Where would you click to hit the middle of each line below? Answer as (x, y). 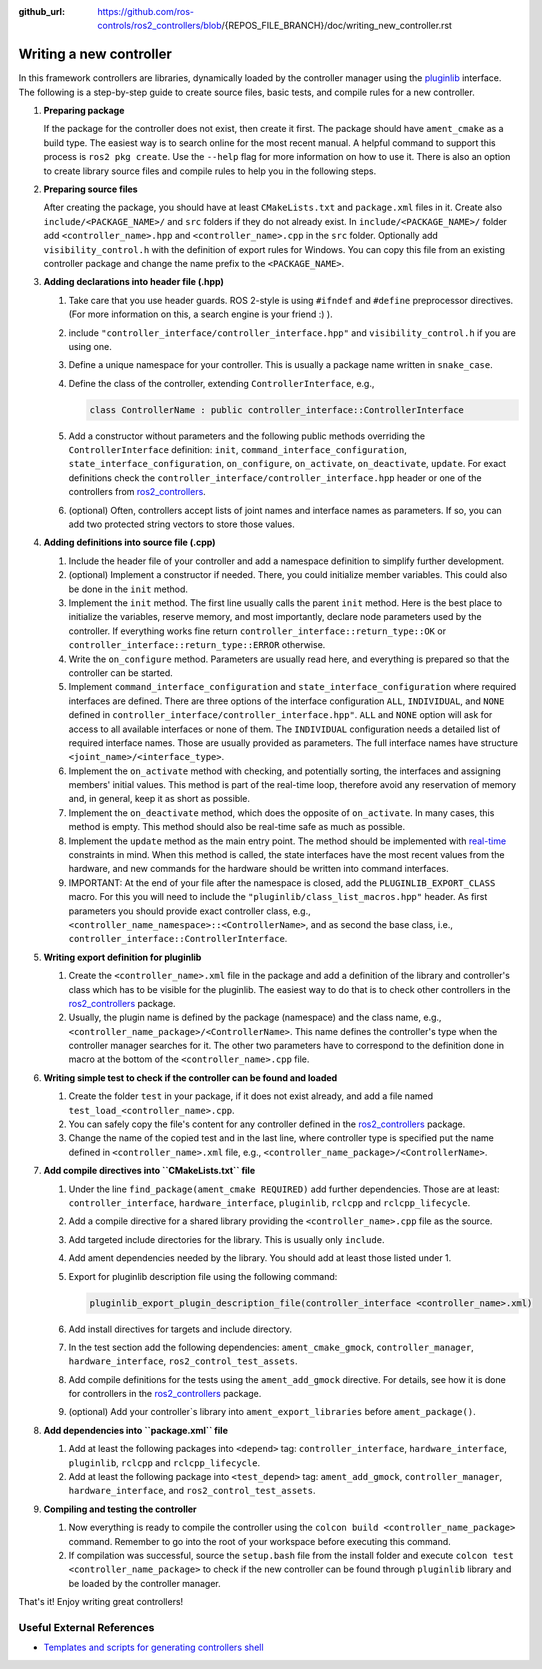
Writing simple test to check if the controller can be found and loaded (190, 1077)
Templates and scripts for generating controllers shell (153, 1647)
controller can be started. (121, 672)
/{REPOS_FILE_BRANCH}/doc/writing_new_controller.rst (336, 26)
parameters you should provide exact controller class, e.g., (189, 911)
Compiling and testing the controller (120, 1509)
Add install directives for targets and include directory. (180, 1329)
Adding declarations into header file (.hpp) (134, 282)
